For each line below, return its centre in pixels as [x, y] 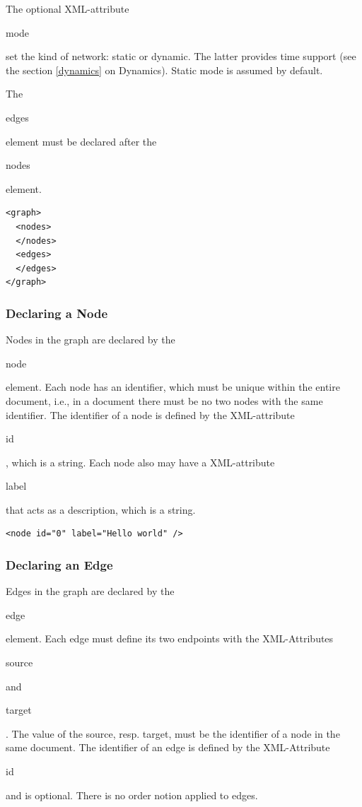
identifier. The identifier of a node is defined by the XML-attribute [150, 414]
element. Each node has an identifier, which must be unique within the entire [173, 387]
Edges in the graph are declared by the [90, 591]
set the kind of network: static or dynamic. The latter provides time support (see [181, 56]
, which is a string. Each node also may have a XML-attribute [140, 462]
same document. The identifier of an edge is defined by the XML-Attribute [168, 747]
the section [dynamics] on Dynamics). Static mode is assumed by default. [164, 70]
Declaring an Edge [59, 564]
